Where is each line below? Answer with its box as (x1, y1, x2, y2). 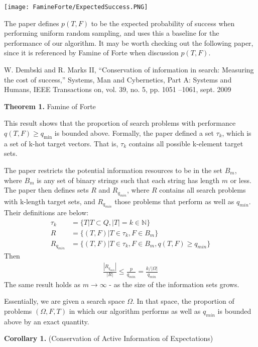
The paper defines (4, 18, 59, 28)
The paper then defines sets (4, 185, 89, 195)
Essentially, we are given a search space (4, 296, 125, 306)
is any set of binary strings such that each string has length (37, 175, 220, 185)
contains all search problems (159, 185, 246, 195)
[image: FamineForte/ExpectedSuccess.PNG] (4, 4, 148, 11)
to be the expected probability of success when (91, 18, 235, 28)
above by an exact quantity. (4, 316, 89, 326)
